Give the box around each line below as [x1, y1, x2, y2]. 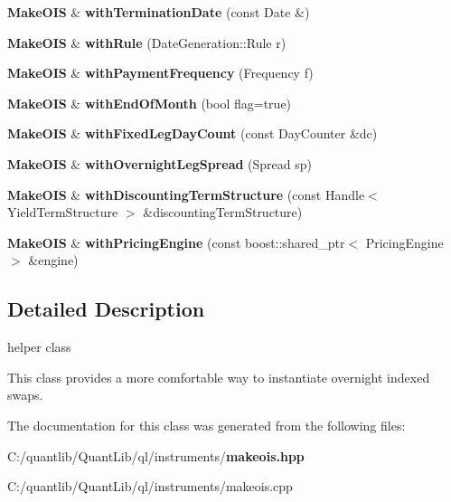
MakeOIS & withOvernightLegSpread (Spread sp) [7, 154, 312, 173]
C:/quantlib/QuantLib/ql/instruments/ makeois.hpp [7, 446, 305, 465]
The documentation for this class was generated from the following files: [7, 415, 406, 434]
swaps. [7, 385, 43, 404]
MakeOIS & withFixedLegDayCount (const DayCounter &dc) [7, 124, 378, 143]
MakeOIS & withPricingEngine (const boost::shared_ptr [7, 232, 345, 251]
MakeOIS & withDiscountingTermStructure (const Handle [7, 185, 365, 204]
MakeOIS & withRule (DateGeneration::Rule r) [7, 33, 287, 52]
